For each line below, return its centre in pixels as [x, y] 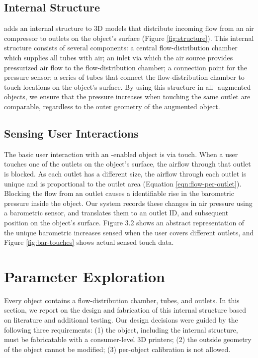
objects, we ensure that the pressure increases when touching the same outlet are [127, 96]
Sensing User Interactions [71, 133]
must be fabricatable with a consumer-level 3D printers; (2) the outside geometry [128, 339]
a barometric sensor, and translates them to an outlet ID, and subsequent [116, 213]
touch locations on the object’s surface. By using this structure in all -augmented [128, 87]
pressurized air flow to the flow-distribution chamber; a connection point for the [126, 67]
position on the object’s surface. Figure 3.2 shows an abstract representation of [124, 222]
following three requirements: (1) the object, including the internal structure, [121, 329]
